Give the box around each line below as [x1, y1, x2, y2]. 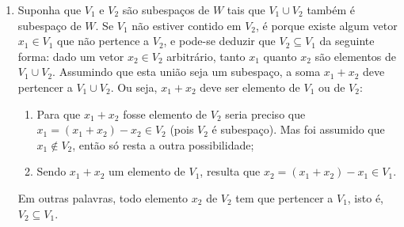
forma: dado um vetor [17, 47, 124, 64]
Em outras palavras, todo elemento [17, 189, 189, 206]
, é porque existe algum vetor [255, 17, 398, 33]
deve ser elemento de [200, 78, 300, 95]
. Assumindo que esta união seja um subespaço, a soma [52, 63, 321, 80]
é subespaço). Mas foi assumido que [212, 121, 385, 138]
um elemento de [109, 163, 185, 180]
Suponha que [17, 2, 82, 17]
